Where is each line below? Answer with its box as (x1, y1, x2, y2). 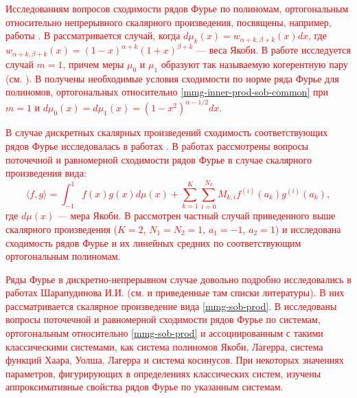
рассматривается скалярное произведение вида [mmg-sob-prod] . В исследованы (5, 298, 337, 313)
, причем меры (62, 56, 124, 71)
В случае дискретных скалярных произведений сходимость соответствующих (5, 125, 328, 140)
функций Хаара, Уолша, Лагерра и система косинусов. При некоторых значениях (5, 353, 344, 367)
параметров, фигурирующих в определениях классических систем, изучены (5, 366, 321, 380)
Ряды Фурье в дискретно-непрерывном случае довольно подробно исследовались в (5, 272, 352, 286)
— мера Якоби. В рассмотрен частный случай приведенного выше (57, 208, 336, 223)
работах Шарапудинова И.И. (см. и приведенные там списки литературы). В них (5, 285, 345, 300)
